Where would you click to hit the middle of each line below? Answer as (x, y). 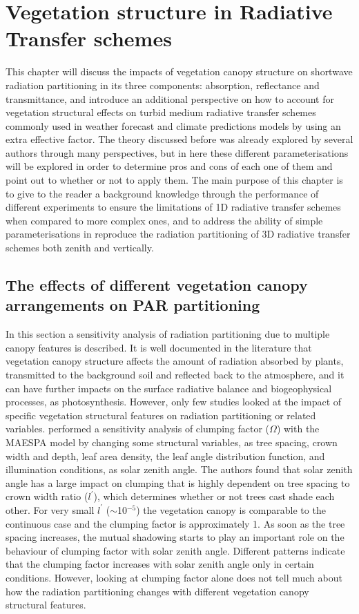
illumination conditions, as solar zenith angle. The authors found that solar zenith (179, 469)
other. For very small (50, 509)
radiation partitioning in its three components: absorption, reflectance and (163, 85)
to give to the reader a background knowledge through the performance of (162, 193)
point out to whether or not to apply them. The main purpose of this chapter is (174, 180)
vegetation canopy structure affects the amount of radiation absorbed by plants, (175, 361)
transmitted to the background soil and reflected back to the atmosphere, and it (175, 374)
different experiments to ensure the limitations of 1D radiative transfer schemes (173, 207)
